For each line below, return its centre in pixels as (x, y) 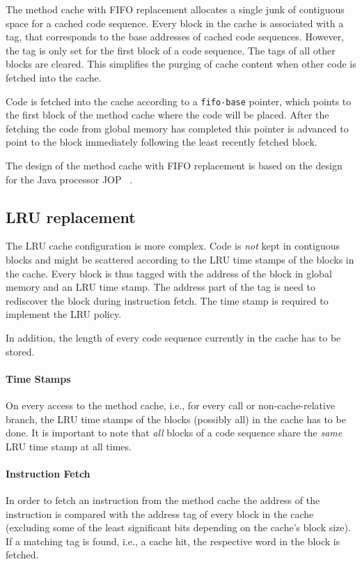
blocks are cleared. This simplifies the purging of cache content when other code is (181, 64)
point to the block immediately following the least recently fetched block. (162, 142)
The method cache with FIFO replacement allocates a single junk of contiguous (175, 9)
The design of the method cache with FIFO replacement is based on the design (174, 165)
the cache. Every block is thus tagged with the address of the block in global (169, 273)
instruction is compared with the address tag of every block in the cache (160, 513)
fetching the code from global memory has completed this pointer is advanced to (177, 128)
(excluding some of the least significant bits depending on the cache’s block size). (178, 527)
